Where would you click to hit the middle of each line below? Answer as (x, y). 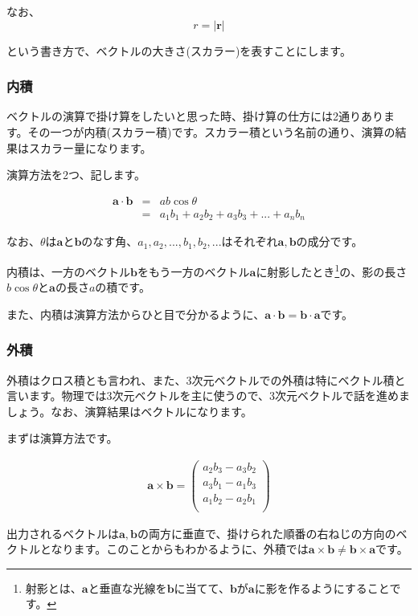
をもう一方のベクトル (193, 271)
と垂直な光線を (127, 587)
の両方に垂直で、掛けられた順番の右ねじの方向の (267, 533)
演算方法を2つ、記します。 (76, 175)
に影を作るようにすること (322, 587)
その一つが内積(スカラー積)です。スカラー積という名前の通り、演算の (211, 132)
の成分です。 (330, 241)
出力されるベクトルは (63, 533)
